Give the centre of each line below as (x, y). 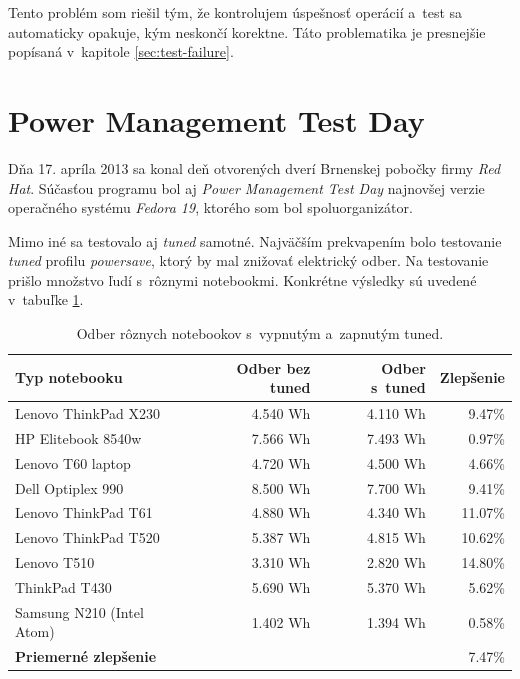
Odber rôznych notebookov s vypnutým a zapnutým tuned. (260, 333)
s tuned (398, 387)
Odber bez (273, 367)
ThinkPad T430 (63, 587)
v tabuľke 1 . (46, 299)
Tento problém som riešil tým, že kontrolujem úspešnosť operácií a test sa (235, 12)
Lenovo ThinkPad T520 (87, 537)
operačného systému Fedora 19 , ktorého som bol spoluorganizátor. (210, 207)
